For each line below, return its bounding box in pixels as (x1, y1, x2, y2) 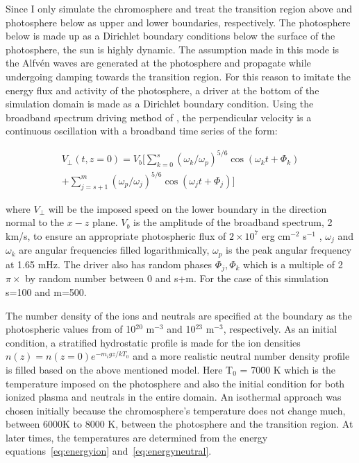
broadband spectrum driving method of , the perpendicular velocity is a (6, 110, 312, 124)
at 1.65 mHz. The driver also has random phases (6, 256, 212, 271)
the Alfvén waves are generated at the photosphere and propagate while (6, 55, 311, 70)
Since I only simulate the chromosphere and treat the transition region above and (6, 1, 352, 15)
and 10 (167, 322, 196, 336)
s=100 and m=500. (6, 284, 87, 299)
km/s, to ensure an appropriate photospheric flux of (6, 228, 226, 243)
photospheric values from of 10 (6, 322, 136, 336)
